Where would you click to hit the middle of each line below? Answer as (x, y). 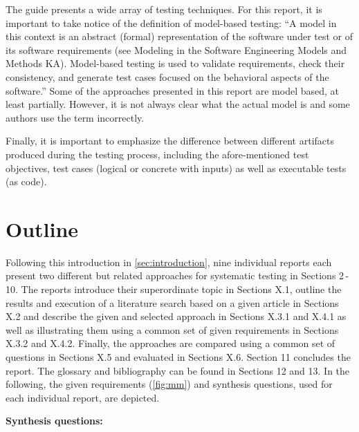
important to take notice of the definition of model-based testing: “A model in (171, 22)
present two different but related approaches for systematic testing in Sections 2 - (177, 275)
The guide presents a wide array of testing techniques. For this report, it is (164, 9)
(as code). (26, 181)
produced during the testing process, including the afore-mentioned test (157, 154)
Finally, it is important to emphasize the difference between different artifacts (170, 141)
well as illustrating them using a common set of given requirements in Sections (172, 329)
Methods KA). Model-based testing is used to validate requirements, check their (175, 63)
